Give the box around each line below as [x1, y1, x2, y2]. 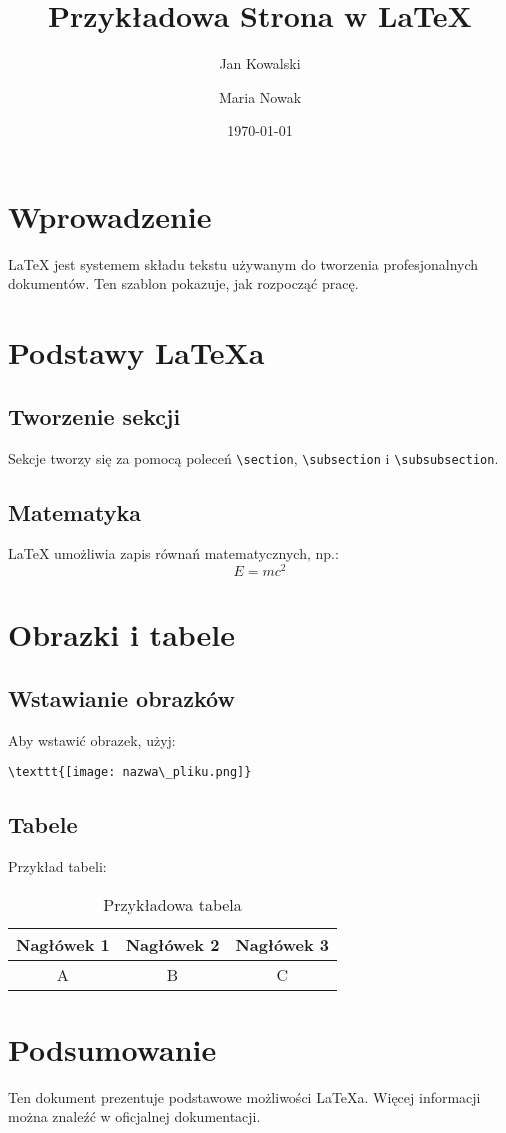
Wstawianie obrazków [8, 682, 235, 713]
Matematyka [8, 496, 141, 527]
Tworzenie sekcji [8, 400, 181, 431]
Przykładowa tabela [103, 892, 242, 916]
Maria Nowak [218, 86, 302, 107]
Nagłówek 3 [235, 932, 330, 956]
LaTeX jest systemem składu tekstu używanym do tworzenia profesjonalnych [8, 253, 479, 274]
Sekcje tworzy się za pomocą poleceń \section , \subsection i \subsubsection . [8, 447, 499, 468]
